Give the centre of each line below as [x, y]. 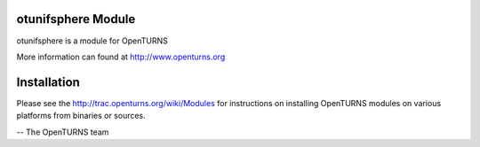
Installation [48, 82]
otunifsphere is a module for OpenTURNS [92, 41]
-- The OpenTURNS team [63, 132]
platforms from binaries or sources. [81, 116]
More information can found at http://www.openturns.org [121, 57]
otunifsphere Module [76, 19]
